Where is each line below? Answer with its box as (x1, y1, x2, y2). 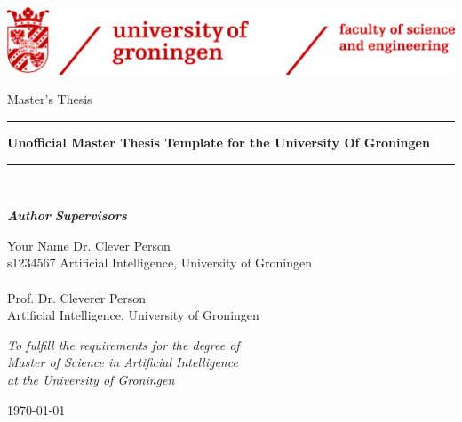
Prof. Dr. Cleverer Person (7, 288, 147, 307)
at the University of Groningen (7, 370, 175, 388)
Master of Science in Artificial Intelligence (7, 353, 238, 371)
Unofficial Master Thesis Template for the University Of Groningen (7, 132, 430, 151)
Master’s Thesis (7, 90, 92, 108)
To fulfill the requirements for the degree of (7, 335, 240, 354)
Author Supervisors (7, 206, 127, 225)
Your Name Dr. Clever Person (7, 235, 171, 254)
